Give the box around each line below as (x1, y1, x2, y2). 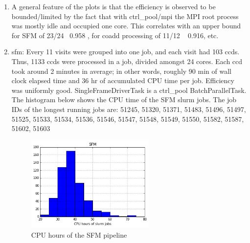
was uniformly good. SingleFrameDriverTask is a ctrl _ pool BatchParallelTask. (11, 85, 247, 95)
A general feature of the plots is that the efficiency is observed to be (11, 1, 216, 11)
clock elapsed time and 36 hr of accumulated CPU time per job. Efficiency (11, 75, 234, 86)
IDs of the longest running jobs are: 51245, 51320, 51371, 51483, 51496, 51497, (11, 104, 246, 114)
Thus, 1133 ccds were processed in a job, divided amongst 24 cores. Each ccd (11, 56, 243, 66)
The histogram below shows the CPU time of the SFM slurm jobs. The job (11, 94, 237, 105)
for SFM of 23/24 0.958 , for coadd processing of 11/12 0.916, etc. (11, 30, 219, 40)
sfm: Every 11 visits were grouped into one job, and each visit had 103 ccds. (11, 46, 240, 57)
